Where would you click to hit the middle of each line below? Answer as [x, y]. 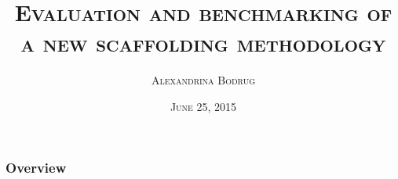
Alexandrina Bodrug [203, 80]
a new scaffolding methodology [203, 43]
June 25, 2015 [203, 106]
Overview [36, 167]
